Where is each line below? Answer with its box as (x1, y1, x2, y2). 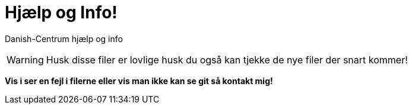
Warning (7, 53, 44, 66)
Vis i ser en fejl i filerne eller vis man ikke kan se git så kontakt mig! (5, 75, 273, 86)
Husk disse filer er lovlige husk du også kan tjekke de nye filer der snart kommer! (46, 53, 408, 66)
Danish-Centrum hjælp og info (5, 33, 123, 44)
